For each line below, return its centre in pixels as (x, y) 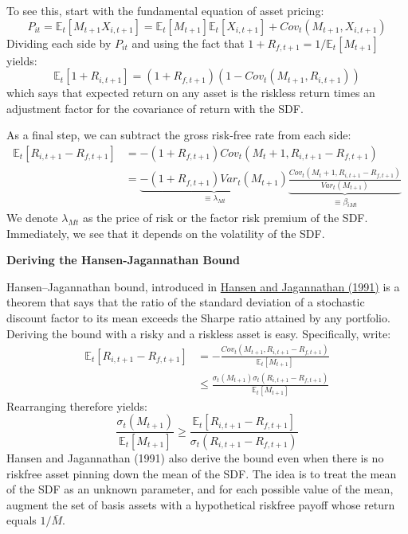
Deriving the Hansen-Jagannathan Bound (123, 260)
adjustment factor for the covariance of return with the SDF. (155, 108)
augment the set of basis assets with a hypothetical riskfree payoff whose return (201, 504)
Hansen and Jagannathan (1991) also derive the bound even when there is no (195, 457)
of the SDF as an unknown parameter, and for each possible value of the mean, (200, 489)
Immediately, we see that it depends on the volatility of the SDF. (166, 233)
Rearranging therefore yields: (77, 405)
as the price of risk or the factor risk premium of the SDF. (225, 218)
